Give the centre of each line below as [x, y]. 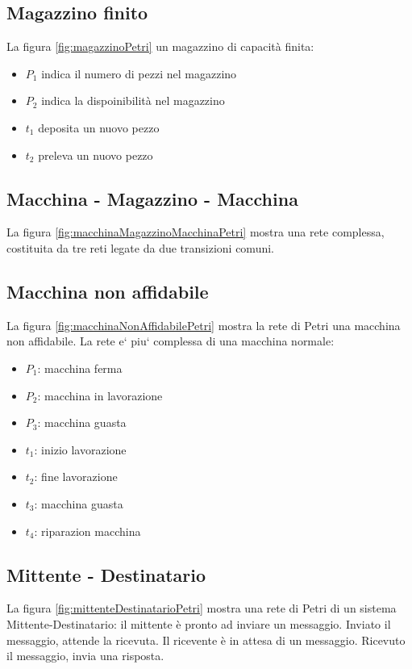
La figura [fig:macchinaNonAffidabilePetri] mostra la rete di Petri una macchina [204, 325]
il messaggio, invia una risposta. [85, 656]
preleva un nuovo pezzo [96, 155]
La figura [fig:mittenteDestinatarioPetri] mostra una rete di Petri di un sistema [202, 608]
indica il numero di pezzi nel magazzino [139, 73]
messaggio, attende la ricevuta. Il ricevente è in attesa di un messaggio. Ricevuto [206, 640]
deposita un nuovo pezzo [99, 127]
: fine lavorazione [76, 477]
